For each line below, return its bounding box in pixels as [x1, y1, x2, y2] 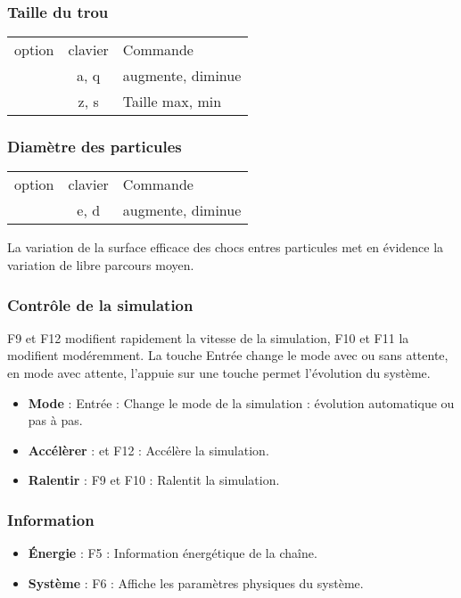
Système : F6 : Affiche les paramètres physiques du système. [28, 573, 364, 592]
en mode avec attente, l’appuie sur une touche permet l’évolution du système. [7, 364, 431, 382]
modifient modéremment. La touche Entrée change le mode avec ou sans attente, [7, 346, 449, 365]
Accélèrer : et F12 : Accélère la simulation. [28, 440, 269, 459]
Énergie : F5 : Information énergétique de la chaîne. [28, 544, 317, 562]
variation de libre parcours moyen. [7, 256, 194, 274]
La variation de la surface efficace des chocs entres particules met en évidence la [7, 238, 444, 257]
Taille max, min [122, 91, 222, 112]
